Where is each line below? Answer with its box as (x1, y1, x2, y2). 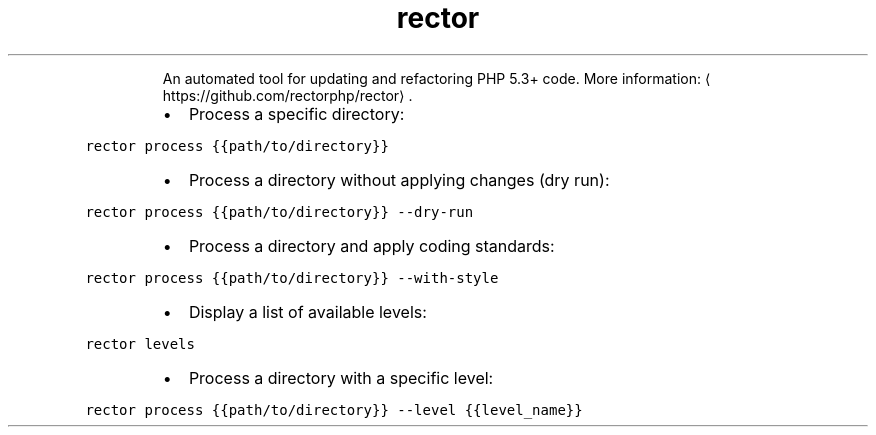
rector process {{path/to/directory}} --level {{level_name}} (85, 401, 583, 418)
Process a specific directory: (188, 103, 405, 124)
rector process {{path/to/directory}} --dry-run (85, 203, 474, 220)
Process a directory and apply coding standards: (188, 235, 555, 256)
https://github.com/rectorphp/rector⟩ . (162, 86, 413, 104)
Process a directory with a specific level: (188, 367, 494, 388)
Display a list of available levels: (188, 301, 427, 322)
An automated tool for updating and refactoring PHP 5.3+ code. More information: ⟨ (162, 69, 711, 87)
